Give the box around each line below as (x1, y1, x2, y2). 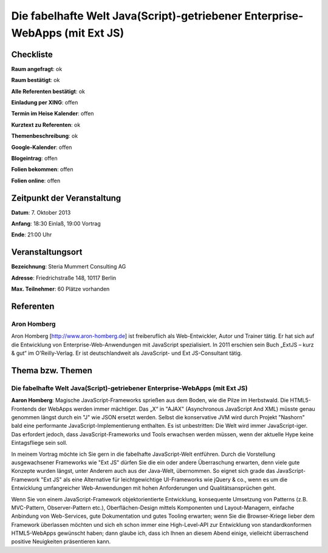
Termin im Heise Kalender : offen (11, 110, 94, 117)
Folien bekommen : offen (11, 166, 73, 173)
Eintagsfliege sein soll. (11, 439, 68, 447)
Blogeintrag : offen (11, 154, 58, 162)
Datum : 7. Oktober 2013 (11, 208, 71, 216)
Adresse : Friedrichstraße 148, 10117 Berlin (11, 274, 117, 281)
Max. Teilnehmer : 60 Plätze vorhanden (11, 286, 110, 293)
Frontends (11, 405, 37, 413)
